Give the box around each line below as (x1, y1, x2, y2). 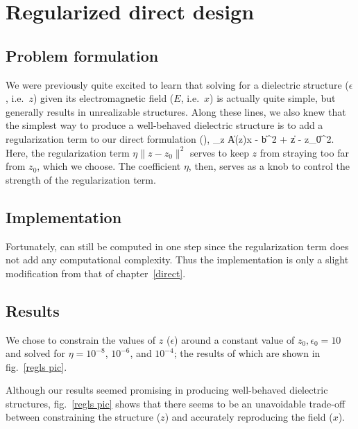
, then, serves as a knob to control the (188, 159, 350, 173)
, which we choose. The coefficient (37, 159, 181, 173)
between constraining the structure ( (6, 410, 161, 424)
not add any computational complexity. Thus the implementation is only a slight (6, 252, 349, 267)
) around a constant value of (174, 332, 295, 347)
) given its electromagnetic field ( (33, 91, 174, 105)
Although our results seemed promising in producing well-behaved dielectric (6, 383, 328, 397)
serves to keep (189, 145, 249, 159)
